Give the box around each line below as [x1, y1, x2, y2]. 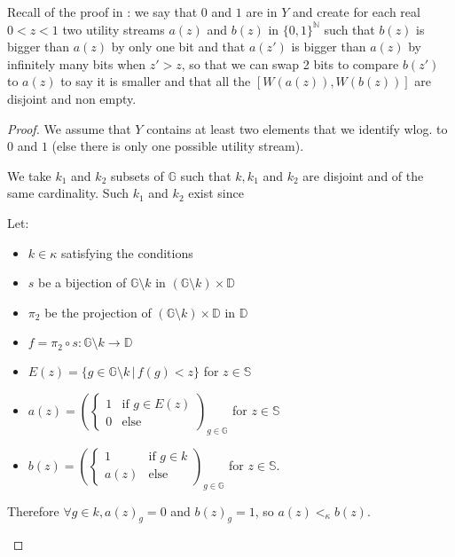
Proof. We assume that [7, 119, 131, 137]
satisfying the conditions [60, 243, 193, 262]
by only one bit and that [111, 37, 246, 56]
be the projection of [44, 302, 152, 321]
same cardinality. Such [7, 184, 129, 202]
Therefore [7, 501, 59, 520]
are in [246, 3, 278, 20]
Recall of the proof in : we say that [7, 3, 198, 20]
